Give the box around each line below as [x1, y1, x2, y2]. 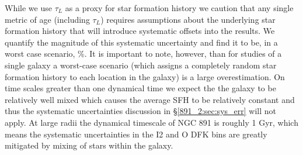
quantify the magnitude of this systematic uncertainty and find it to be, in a [5, 36, 278, 48]
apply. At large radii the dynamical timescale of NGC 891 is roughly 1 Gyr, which [5, 116, 298, 128]
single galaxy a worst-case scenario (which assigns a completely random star [5, 58, 277, 71]
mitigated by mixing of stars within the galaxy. [5, 139, 173, 151]
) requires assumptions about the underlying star [100, 13, 276, 25]
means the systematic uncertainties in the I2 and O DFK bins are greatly [5, 128, 267, 140]
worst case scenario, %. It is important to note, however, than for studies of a [5, 47, 282, 60]
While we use [5, 2, 52, 13]
